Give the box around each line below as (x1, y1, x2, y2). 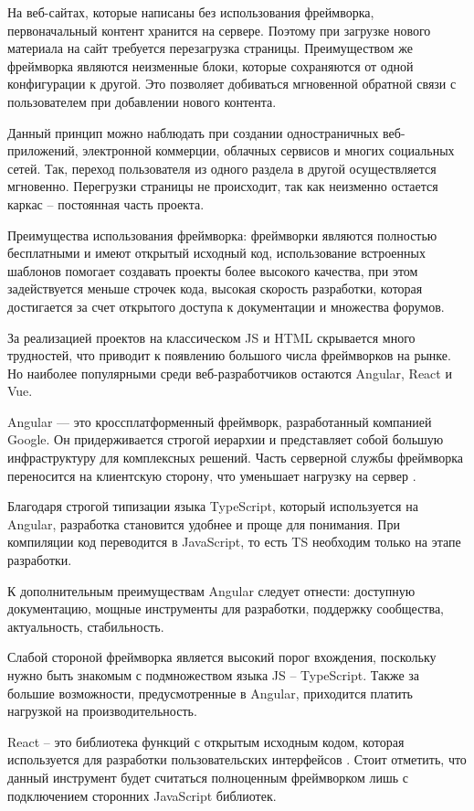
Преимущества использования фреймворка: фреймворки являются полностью (7, 225, 437, 244)
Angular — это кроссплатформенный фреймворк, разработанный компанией (7, 411, 432, 431)
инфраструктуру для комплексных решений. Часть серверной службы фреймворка (7, 448, 463, 467)
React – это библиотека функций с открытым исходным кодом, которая (7, 731, 405, 751)
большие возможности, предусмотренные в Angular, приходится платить (7, 683, 413, 702)
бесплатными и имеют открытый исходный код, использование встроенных (7, 243, 426, 262)
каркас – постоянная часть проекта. (7, 194, 205, 213)
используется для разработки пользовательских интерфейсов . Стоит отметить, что (7, 750, 467, 769)
